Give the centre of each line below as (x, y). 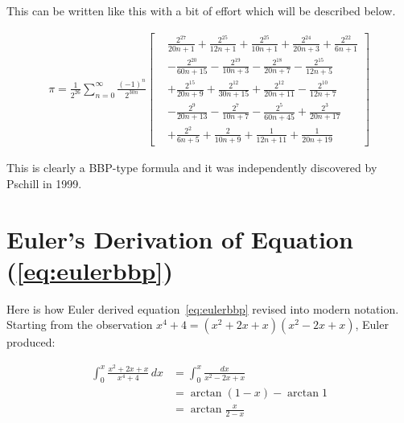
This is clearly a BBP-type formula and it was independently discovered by (192, 168)
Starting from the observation (80, 324)
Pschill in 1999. (44, 183)
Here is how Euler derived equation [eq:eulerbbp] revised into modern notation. (203, 308)
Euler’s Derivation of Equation (180, 238)
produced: (31, 342)
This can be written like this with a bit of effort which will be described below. (201, 10)
